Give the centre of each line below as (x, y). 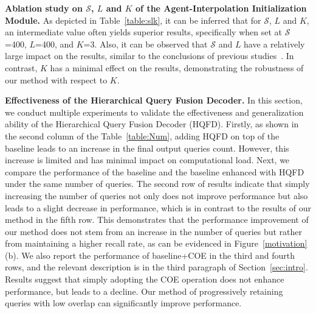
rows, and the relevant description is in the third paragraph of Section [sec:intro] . (156, 267)
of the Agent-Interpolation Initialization (221, 8)
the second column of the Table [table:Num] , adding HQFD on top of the (142, 135)
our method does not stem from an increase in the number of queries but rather (154, 231)
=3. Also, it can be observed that (146, 44)
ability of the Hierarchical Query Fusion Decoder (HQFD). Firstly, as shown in (152, 124)
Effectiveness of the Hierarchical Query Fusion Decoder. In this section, (154, 100)
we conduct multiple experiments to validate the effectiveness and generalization (154, 112)
